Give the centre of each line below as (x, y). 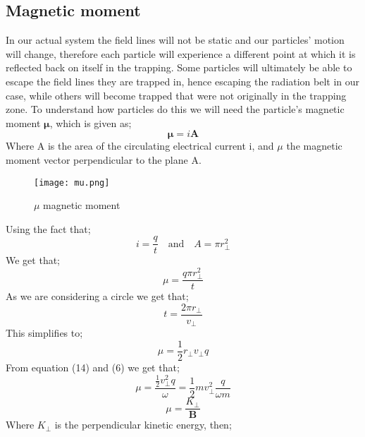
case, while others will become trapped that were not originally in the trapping (176, 95)
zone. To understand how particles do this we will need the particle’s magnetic (175, 109)
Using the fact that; (48, 228)
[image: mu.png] (72, 182)
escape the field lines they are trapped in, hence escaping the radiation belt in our (183, 81)
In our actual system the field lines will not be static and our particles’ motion (175, 40)
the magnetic (314, 146)
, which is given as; (91, 122)
